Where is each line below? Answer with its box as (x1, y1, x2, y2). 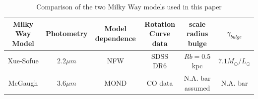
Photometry (46, 28, 88, 39)
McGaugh (8, 77, 38, 88)
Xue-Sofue (7, 55, 39, 66)
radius (187, 28, 208, 39)
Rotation (144, 18, 176, 29)
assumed (184, 82, 210, 93)
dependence (95, 33, 136, 43)
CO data (146, 77, 173, 88)
